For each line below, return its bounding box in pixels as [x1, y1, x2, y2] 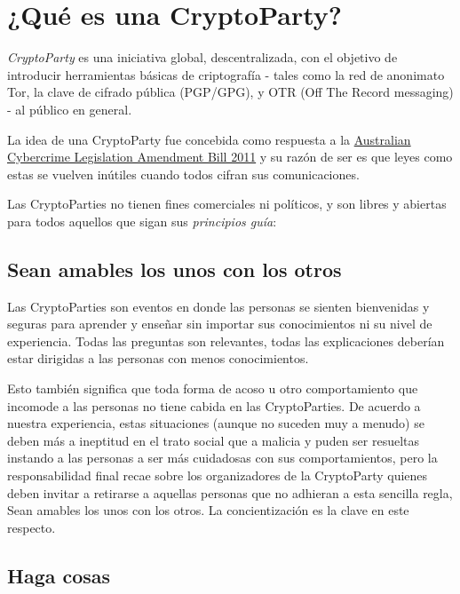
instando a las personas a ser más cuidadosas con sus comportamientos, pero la [7, 448, 438, 467]
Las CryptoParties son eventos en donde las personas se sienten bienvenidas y [7, 297, 430, 315]
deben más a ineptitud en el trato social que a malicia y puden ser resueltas [7, 431, 420, 449]
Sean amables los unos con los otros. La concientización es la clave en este [7, 501, 409, 519]
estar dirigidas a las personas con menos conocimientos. [7, 349, 309, 368]
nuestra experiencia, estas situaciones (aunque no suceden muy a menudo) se [7, 414, 424, 432]
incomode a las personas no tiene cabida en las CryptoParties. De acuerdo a [7, 396, 421, 415]
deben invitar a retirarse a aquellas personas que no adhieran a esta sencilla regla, [7, 483, 453, 502]
